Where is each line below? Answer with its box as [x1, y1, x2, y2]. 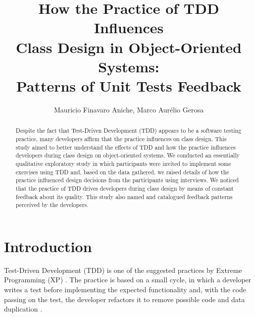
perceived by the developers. [15, 201, 89, 209]
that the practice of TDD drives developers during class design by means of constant [15, 184, 234, 192]
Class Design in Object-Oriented [16, 37, 242, 57]
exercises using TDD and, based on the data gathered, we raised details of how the [15, 167, 229, 176]
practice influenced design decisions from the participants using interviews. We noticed [15, 176, 239, 184]
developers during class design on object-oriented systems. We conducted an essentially [15, 151, 240, 159]
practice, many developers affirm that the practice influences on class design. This [15, 134, 227, 143]
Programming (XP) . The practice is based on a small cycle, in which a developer [4, 274, 252, 285]
